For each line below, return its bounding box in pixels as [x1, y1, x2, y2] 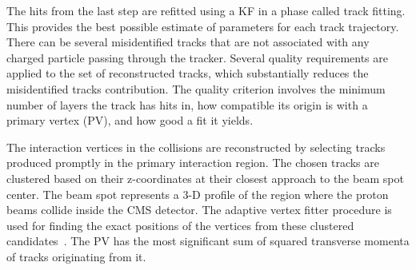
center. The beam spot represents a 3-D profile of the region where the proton [6, 185, 389, 202]
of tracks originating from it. [6, 248, 146, 264]
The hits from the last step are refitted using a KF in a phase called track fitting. [6, 2, 406, 18]
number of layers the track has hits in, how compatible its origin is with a [6, 96, 368, 113]
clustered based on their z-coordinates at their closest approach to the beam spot [6, 169, 404, 186]
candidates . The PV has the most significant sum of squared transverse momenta [6, 232, 410, 249]
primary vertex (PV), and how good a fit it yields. [6, 112, 254, 129]
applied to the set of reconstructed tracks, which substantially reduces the [6, 65, 369, 81]
